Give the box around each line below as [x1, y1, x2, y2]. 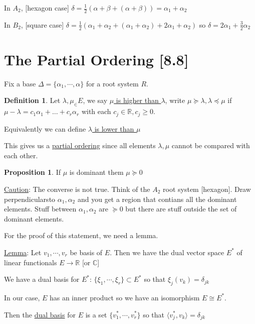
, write [165, 95, 185, 105]
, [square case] [21, 19, 64, 30]
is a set [85, 309, 107, 319]
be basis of [70, 247, 103, 257]
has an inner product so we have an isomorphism [49, 292, 200, 302]
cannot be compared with [171, 140, 250, 151]
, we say [83, 95, 108, 105]
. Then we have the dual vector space [110, 247, 224, 257]
